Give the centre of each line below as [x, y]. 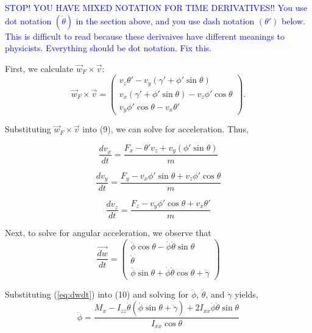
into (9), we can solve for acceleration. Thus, [165, 129]
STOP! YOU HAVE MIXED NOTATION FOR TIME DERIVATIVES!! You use [156, 7]
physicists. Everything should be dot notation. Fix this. [108, 48]
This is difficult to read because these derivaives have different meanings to [145, 36]
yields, [246, 294]
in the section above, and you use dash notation [165, 20]
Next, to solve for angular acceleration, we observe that [108, 233]
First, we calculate [39, 68]
